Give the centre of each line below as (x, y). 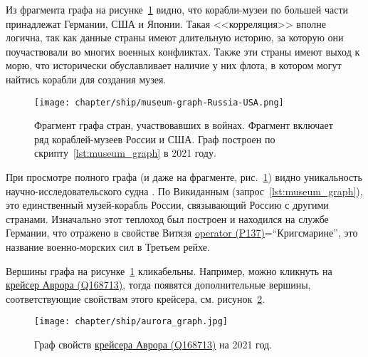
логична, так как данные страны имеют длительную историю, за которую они (175, 37)
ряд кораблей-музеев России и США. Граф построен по (155, 139)
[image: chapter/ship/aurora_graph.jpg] (131, 322)
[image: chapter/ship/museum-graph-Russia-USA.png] (159, 102)
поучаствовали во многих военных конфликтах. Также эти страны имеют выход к (183, 51)
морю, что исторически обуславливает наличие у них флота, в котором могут (174, 65)
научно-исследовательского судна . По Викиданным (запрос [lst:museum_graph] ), (184, 191)
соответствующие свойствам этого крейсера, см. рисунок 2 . (136, 298)
